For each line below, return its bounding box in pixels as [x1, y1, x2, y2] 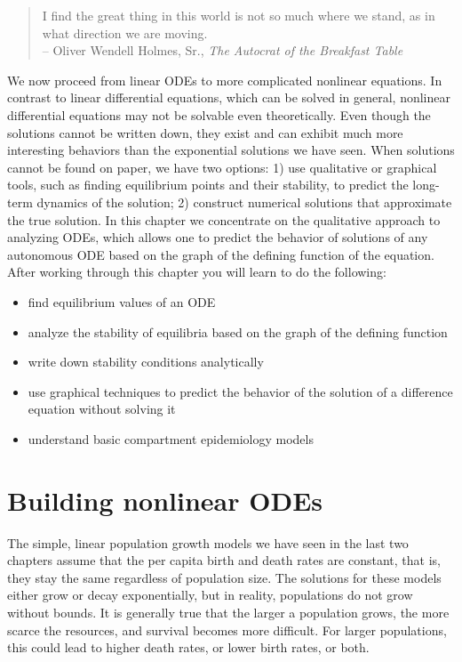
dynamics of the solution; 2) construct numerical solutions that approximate [36, 192, 452, 211]
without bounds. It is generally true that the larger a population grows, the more [7, 602, 450, 621]
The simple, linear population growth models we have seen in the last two [7, 533, 409, 552]
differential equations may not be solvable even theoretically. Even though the [7, 105, 431, 124]
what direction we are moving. [42, 23, 208, 42]
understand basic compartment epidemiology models [28, 429, 314, 448]
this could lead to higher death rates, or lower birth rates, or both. [7, 638, 370, 657]
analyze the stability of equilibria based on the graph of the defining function [28, 322, 448, 341]
